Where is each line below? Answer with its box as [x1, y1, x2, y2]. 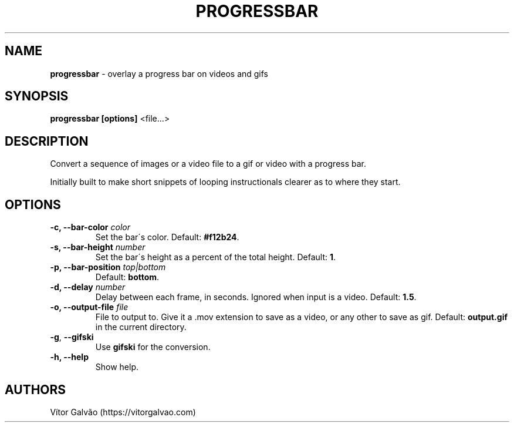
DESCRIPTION [5, 133, 89, 149]
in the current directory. [95, 322, 187, 332]
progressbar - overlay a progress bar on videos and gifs [50, 68, 269, 79]
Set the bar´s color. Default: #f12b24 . [95, 232, 239, 243]
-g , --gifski [50, 332, 94, 342]
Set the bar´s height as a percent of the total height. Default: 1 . [95, 252, 336, 263]
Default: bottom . [95, 272, 160, 283]
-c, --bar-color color [50, 222, 130, 233]
